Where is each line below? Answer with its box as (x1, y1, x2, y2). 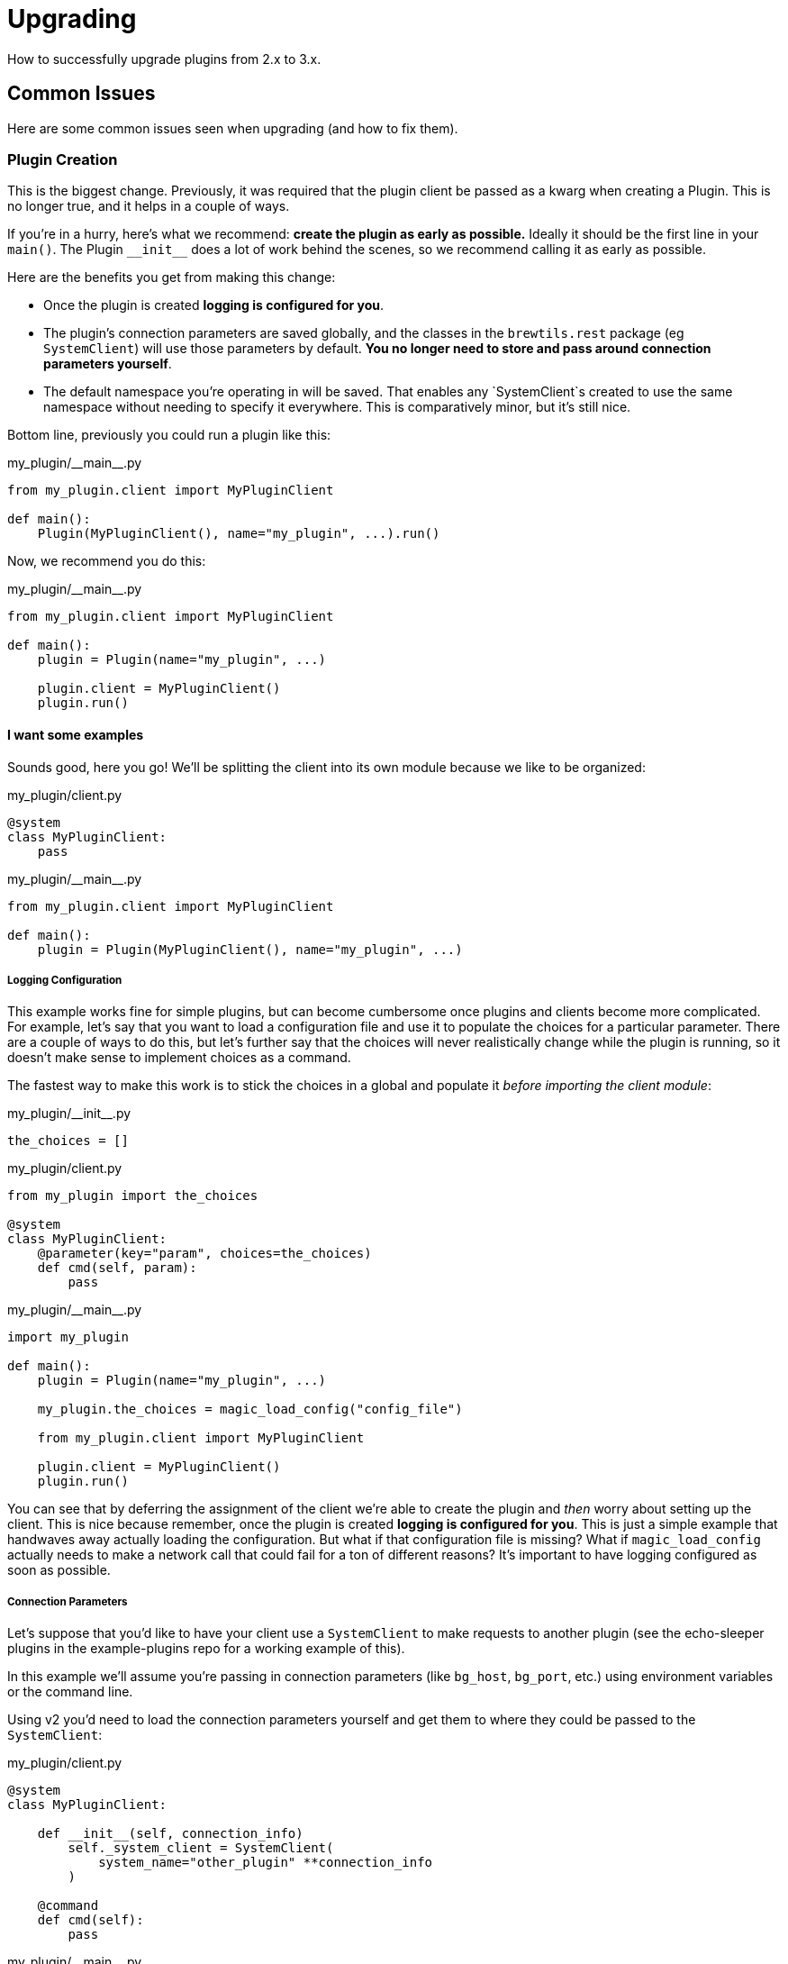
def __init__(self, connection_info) (37, 1826, 303, 1841)
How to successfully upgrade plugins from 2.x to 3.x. (7, 50, 322, 67)
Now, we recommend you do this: (7, 553, 206, 569)
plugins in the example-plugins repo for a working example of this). (7, 1641, 405, 1657)
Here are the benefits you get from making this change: (7, 269, 336, 286)
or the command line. (7, 1684, 133, 1700)
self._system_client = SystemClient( (68, 1841, 334, 1856)
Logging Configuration (7, 973, 122, 987)
